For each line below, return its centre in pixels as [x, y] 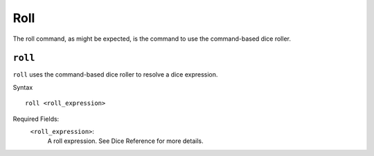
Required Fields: [36, 119]
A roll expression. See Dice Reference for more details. [125, 141]
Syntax [23, 87]
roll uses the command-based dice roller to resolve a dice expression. [115, 75]
